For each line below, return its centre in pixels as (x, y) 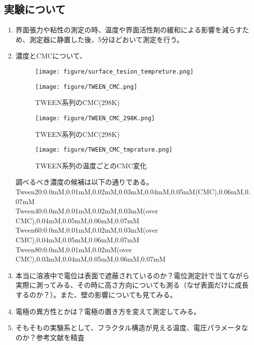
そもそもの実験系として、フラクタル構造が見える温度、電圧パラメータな (132, 328)
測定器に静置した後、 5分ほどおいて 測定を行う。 (106, 39)
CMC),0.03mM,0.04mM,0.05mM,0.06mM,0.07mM (90, 259)
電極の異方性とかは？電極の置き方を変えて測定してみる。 (108, 311)
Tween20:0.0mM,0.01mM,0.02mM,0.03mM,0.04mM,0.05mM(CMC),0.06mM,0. (133, 191)
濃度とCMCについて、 (51, 56)
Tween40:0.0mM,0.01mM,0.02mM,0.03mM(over (87, 211)
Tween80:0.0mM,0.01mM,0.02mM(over (74, 249)
